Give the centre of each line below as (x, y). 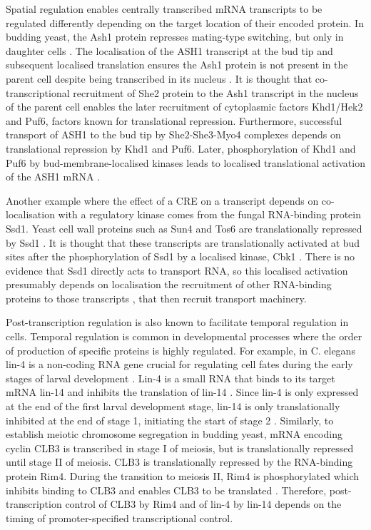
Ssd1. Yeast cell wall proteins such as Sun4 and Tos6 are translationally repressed (184, 228)
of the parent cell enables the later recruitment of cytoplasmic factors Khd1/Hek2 (184, 107)
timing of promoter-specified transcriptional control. (120, 518)
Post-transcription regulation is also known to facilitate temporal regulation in (177, 322)
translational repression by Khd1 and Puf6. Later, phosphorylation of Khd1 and (181, 148)
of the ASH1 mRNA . (53, 177)
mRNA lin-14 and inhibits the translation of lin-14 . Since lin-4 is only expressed (182, 392)
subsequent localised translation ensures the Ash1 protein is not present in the (177, 65)
